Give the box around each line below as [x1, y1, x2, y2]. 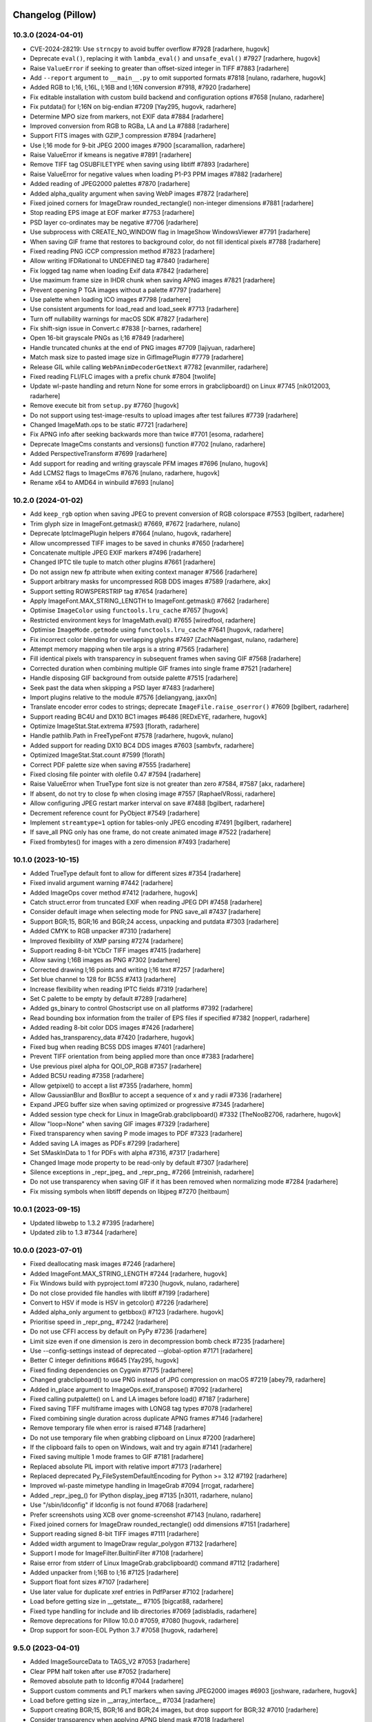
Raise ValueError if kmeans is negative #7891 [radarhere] [30, 151, 192, 159]
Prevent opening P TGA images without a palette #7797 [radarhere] [30, 286, 221, 294]
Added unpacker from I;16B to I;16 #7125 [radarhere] [30, 1568, 179, 1577]
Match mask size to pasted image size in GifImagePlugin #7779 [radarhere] [30, 353, 244, 362]
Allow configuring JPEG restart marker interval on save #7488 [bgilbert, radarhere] [30, 799, 265, 807]
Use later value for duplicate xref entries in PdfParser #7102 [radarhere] [30, 1588, 234, 1596]
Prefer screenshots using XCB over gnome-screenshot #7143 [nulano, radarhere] [30, 1511, 261, 1519]
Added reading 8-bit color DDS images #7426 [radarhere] [30, 1024, 194, 1032]
